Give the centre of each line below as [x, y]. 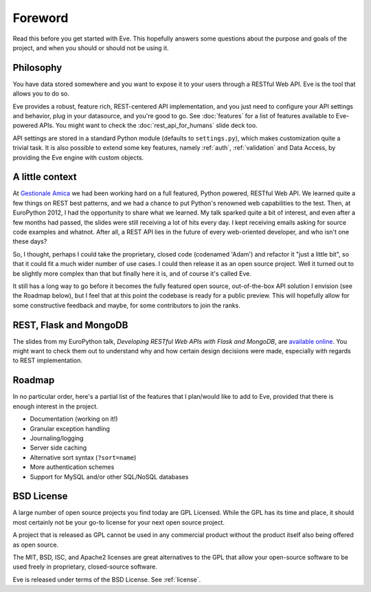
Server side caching [58, 448]
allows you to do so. [41, 94]
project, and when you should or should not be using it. [91, 47]
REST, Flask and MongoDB [70, 325]
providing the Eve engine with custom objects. [78, 157]
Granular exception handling [70, 428]
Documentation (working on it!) [74, 419]
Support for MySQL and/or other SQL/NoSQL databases [109, 476]
